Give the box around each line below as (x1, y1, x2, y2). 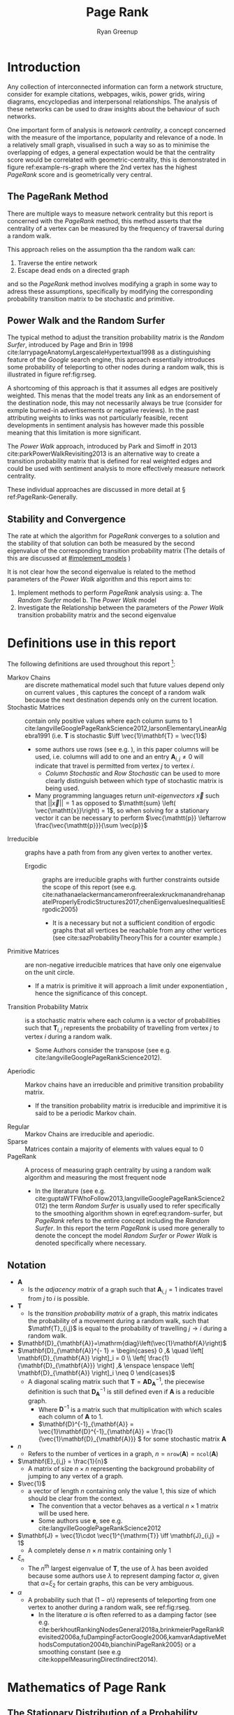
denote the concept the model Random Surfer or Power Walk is (34, 1231, 218, 1240)
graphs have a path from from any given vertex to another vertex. (24, 848, 213, 856)
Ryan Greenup (96, 27, 138, 36)
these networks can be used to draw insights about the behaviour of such (7, 104, 220, 113)
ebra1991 (24, 731, 51, 740)
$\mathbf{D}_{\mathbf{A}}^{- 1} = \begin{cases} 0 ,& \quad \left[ (17, 1346, 204, 1355)
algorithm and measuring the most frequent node (24, 1173, 166, 1182)
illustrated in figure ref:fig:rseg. (7, 370, 96, 379)
